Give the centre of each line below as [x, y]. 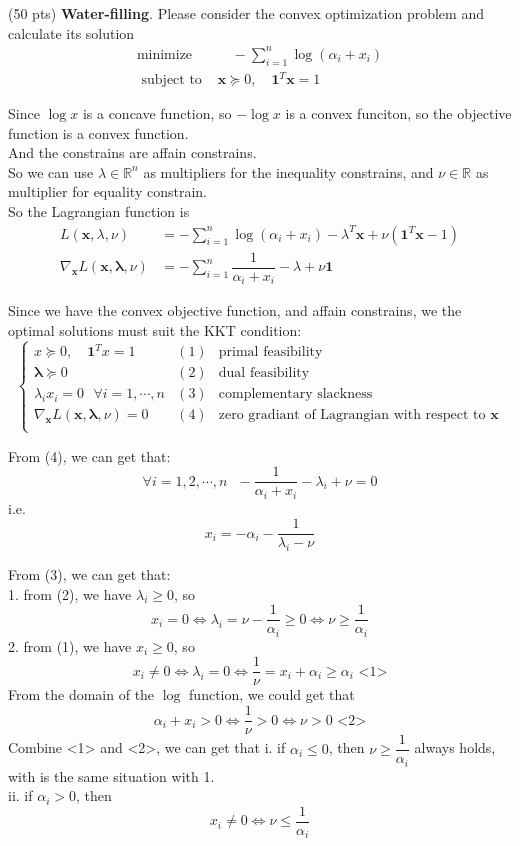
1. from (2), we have [70, 593]
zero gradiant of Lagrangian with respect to [352, 415]
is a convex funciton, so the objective [398, 113]
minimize [164, 54]
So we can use [51, 171]
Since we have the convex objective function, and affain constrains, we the [235, 310]
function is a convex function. [98, 132]
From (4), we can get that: [89, 455]
